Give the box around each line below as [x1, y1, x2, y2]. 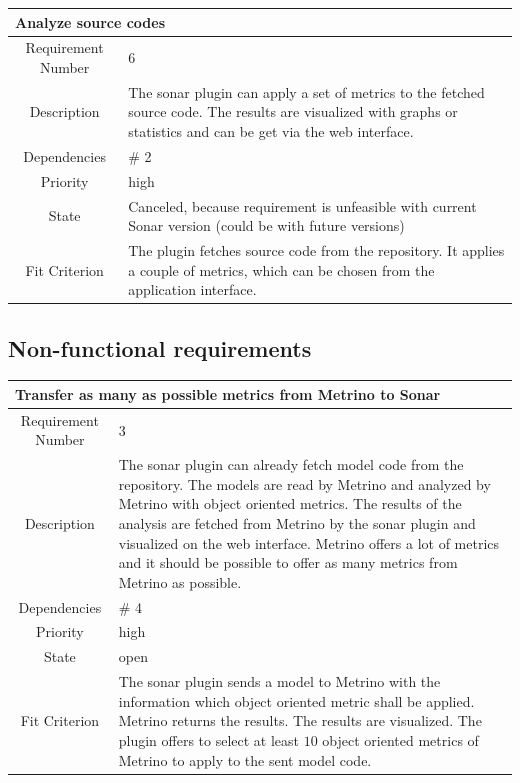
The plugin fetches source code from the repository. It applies [128, 239, 505, 260]
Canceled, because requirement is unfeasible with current [128, 195, 477, 216]
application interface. [128, 279, 257, 300]
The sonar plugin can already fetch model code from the [118, 454, 464, 475]
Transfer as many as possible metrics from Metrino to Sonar [15, 383, 441, 404]
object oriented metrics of [322, 729, 479, 750]
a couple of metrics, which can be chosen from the [128, 259, 435, 280]
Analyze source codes [15, 11, 166, 32]
